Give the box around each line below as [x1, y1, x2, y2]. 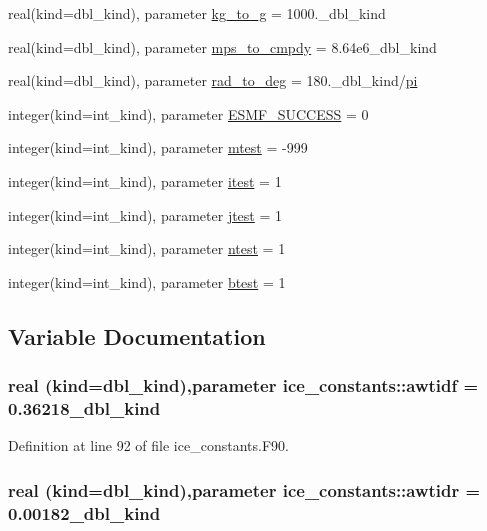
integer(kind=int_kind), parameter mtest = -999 [8, 137, 308, 158]
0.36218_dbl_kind [8, 395, 161, 420]
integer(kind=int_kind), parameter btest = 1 [8, 271, 286, 292]
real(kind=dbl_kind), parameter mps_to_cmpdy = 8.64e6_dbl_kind [8, 36, 437, 57]
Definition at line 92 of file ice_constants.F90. [8, 435, 289, 456]
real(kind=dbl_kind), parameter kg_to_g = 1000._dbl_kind [8, 3, 386, 23]
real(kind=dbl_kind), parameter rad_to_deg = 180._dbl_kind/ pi [8, 70, 418, 91]
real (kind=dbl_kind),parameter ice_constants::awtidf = [8, 373, 479, 398]
